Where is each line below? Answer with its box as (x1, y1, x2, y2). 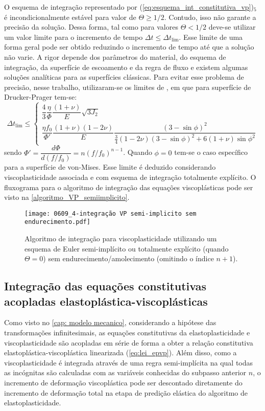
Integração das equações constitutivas (4, 278, 206, 294)
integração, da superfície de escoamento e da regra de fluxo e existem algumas (4, 61, 248, 72)
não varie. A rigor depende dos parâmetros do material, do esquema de (4, 51, 226, 62)
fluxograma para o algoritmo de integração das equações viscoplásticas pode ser (4, 181, 253, 192)
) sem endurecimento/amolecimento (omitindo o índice (43, 253, 214, 264)
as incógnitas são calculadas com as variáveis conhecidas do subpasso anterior (4, 367, 247, 378)
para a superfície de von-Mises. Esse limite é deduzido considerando (4, 162, 216, 172)
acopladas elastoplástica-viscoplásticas (4, 293, 208, 309)
